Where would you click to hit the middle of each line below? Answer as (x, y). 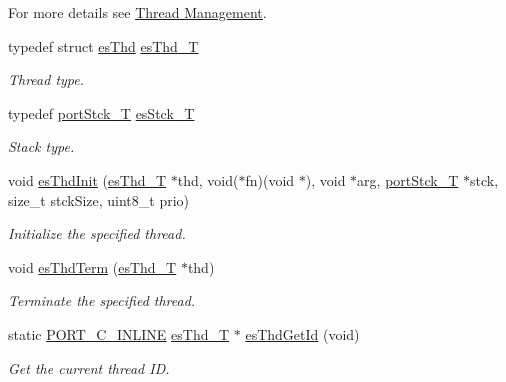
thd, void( (208, 179)
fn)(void (270, 179)
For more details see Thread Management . (137, 12)
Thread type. (46, 79)
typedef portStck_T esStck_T (101, 112)
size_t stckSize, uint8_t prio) (99, 199)
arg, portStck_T (408, 179)
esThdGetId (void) (302, 333)
